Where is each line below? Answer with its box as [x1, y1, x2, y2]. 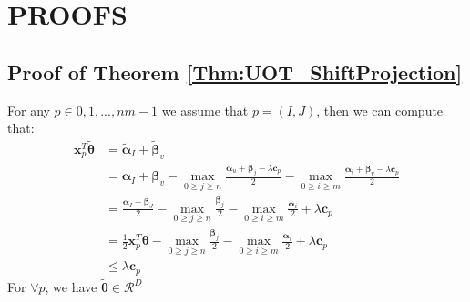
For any [7, 100, 50, 119]
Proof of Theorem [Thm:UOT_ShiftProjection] [7, 57, 463, 86]
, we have [45, 277, 97, 297]
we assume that [161, 100, 249, 119]
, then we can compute [316, 100, 444, 119]
